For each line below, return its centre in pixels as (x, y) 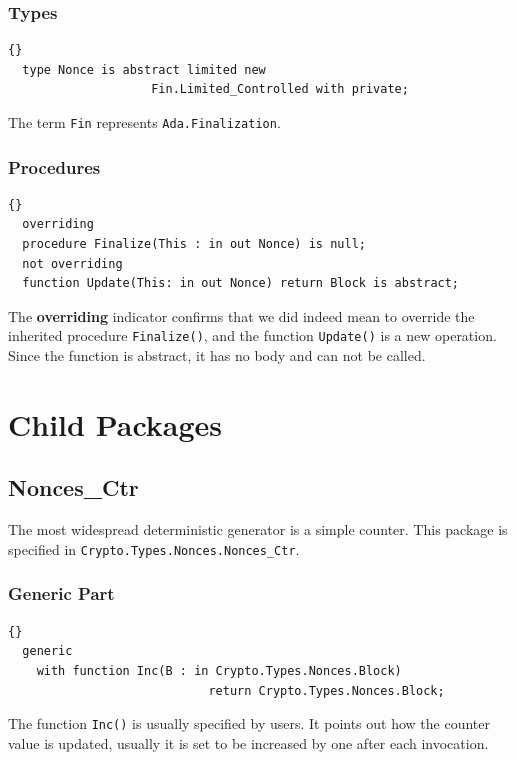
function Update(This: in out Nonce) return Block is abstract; (241, 283)
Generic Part (61, 593)
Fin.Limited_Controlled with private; (280, 89)
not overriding (72, 263)
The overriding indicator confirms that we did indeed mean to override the (241, 315)
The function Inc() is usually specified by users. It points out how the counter (249, 723)
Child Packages (115, 423)
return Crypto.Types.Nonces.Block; (326, 690)
